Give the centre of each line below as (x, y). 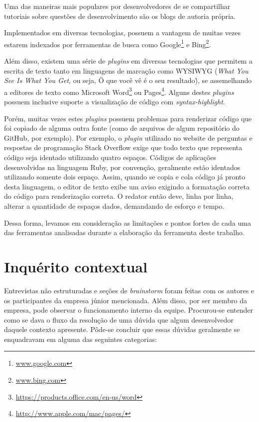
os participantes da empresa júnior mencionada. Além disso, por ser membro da (126, 300)
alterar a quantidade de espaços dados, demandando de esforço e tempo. (114, 206)
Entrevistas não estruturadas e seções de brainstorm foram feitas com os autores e (129, 290)
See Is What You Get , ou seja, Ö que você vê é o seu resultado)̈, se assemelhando (128, 80)
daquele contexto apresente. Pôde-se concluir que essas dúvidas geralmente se (122, 329)
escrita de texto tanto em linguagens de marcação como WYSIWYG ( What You (126, 70)
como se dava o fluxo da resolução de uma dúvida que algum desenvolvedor (119, 319)
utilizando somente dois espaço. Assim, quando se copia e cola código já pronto (125, 177)
